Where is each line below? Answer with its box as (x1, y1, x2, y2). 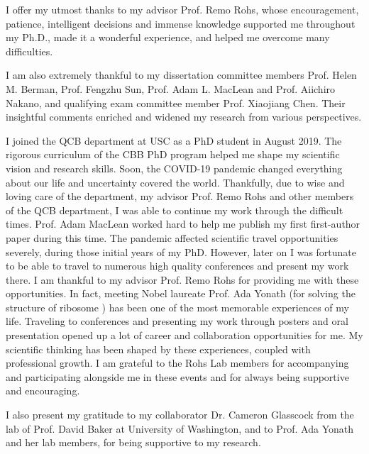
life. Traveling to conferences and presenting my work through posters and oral (6, 314, 348, 328)
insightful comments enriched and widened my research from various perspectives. (6, 109, 362, 124)
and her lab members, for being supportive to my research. (6, 435, 261, 450)
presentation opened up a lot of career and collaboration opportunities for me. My (6, 328, 363, 343)
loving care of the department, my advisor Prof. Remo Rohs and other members (6, 189, 354, 204)
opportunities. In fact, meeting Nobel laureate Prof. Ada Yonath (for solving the (6, 286, 356, 301)
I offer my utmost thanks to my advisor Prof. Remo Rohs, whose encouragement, (6, 2, 359, 16)
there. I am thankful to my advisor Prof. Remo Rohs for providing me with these (6, 272, 359, 287)
